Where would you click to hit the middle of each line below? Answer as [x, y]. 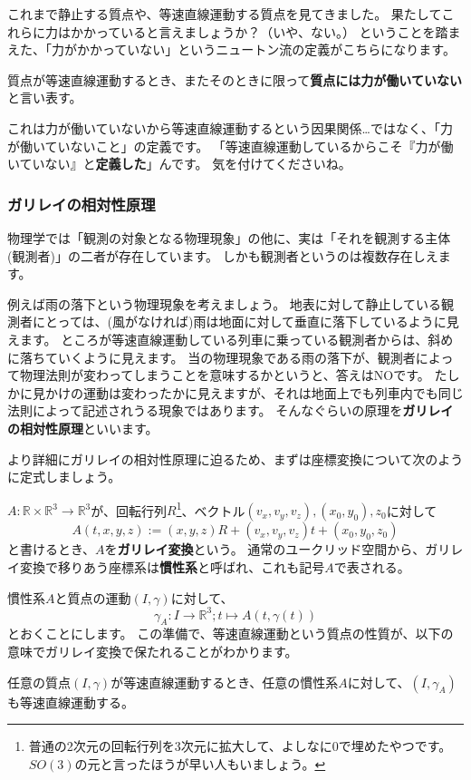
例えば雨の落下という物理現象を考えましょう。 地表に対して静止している [224, 303]
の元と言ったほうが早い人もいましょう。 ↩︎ [200, 763]
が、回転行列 [129, 510]
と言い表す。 [45, 97]
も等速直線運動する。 [71, 702]
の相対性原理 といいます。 [83, 428]
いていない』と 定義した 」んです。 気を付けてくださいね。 [179, 164]
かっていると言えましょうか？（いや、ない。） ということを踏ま [272, 31]
